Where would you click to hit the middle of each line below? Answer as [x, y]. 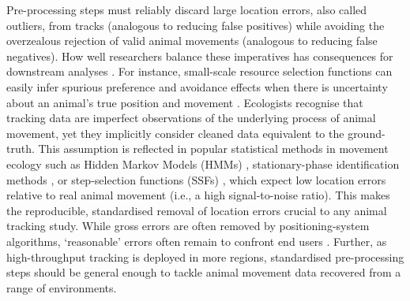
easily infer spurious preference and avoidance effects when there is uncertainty [197, 86]
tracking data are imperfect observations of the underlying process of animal [191, 118]
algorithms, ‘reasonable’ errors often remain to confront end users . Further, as [197, 241]
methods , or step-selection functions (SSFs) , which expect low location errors [196, 179]
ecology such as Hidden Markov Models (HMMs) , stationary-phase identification [203, 164]
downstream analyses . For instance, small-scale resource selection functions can [199, 71]
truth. [21, 149]
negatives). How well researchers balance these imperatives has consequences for [200, 56]
